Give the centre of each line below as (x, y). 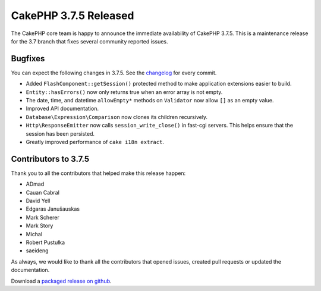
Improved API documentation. (62, 109)
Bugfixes (28, 59)
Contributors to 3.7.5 (50, 159)
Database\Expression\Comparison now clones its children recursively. (117, 117)
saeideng (37, 251)
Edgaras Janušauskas (53, 209)
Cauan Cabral (43, 192)
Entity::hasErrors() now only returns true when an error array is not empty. (124, 92)
